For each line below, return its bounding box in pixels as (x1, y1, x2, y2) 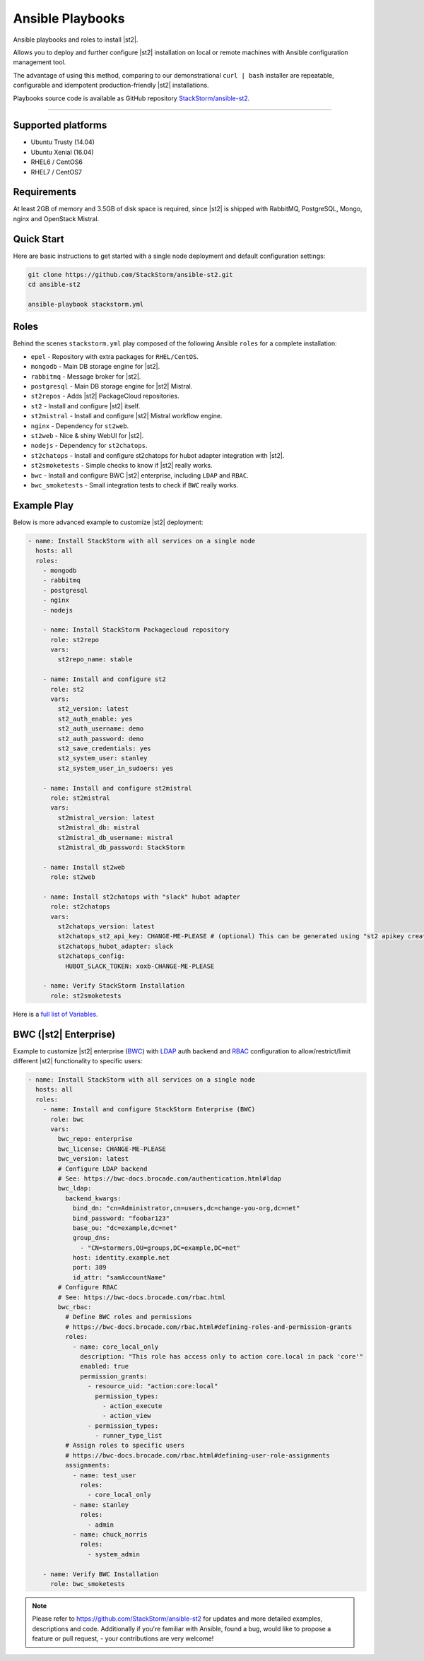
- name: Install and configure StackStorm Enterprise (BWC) (42, 1106, 256, 1113)
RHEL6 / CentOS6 (30, 158, 83, 166)
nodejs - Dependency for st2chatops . (30, 442, 148, 450)
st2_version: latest (57, 705, 129, 713)
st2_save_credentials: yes (57, 745, 151, 752)
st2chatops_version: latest (57, 923, 155, 930)
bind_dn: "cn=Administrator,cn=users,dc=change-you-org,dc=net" (72, 1205, 300, 1212)
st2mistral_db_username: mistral (57, 834, 174, 841)
